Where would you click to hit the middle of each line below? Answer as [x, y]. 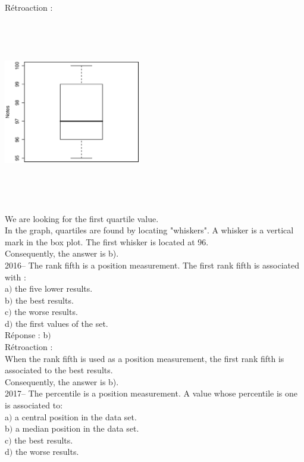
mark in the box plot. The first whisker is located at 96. [107, 241]
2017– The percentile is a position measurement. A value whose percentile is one [151, 393]
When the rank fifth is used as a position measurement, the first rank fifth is [145, 358]
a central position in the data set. [76, 416]
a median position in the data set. [77, 428]
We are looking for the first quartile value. [82, 218]
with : [15, 277]
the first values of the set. [62, 323]
